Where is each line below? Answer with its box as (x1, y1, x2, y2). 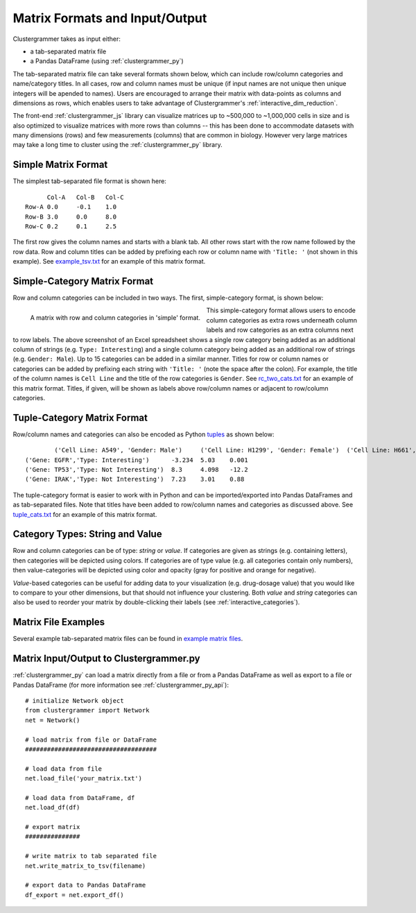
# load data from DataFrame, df (25, 794, 135, 801)
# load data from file (25, 765, 103, 773)
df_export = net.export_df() (25, 891, 124, 898)
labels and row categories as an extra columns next (206, 326, 354, 334)
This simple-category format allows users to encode (206, 306, 356, 315)
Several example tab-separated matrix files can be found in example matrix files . (12, 635, 243, 643)
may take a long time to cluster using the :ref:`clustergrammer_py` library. (12, 141, 223, 149)
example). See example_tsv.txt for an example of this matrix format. (12, 257, 206, 266)
